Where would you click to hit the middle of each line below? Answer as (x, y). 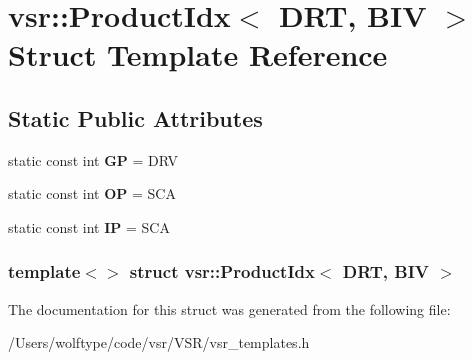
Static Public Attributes (135, 117)
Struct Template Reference (198, 54)
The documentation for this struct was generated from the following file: (229, 308)
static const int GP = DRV (93, 159)
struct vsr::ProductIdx (222, 271)
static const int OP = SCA (92, 193)
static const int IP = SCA (89, 226)
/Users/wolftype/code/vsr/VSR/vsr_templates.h (159, 342)
